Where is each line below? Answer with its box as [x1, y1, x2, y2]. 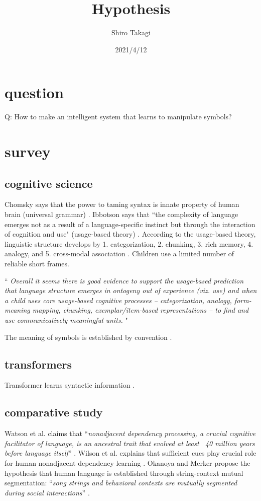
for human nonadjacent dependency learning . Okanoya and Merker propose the [5, 457, 250, 468]
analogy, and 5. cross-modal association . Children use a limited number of [5, 248, 234, 259]
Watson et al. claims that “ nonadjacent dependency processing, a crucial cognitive [5, 428, 256, 439]
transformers [5, 356, 72, 372]
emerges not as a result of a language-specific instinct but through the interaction [5, 219, 255, 229]
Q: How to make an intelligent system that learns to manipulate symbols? [5, 111, 232, 122]
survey [5, 141, 51, 162]
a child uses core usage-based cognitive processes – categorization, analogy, [5, 295, 232, 305]
